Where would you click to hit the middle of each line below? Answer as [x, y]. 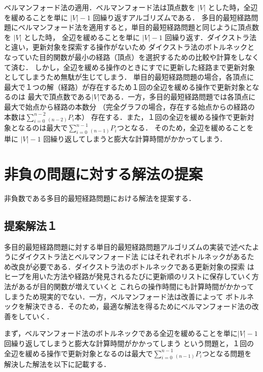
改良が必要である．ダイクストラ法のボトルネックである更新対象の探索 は [133, 266]
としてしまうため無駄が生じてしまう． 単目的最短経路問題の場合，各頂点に [129, 77]
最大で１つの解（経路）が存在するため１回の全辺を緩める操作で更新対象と [128, 87]
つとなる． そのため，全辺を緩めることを [185, 128]
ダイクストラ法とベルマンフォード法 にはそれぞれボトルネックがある [133, 257]
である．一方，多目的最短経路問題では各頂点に [178, 97]
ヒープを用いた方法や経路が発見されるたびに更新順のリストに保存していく [128, 276]
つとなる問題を [227, 353]
